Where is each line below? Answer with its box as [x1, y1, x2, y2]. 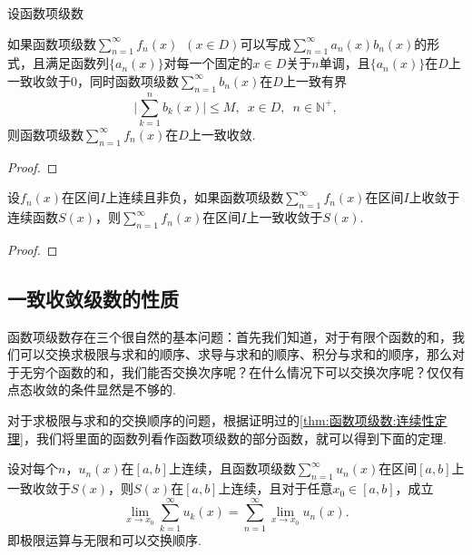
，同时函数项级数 [77, 71, 179, 90]
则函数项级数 [7, 124, 84, 143]
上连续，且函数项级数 [168, 459, 296, 478]
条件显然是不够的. [70, 380, 176, 399]
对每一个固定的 [163, 54, 253, 73]
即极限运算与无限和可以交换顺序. [7, 530, 202, 549]
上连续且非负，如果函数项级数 [105, 188, 284, 207]
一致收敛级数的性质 [7, 284, 179, 312]
